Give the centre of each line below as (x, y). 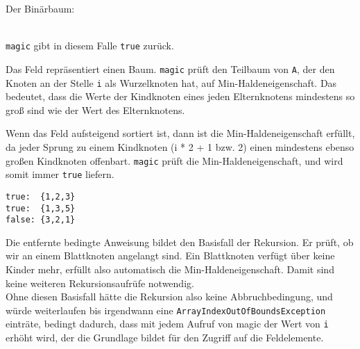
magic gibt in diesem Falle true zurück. (90, 46)
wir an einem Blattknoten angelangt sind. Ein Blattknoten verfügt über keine (170, 255)
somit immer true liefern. (60, 174)
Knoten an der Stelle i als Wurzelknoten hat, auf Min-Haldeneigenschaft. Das (171, 82)
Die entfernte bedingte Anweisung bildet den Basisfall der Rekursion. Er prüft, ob (180, 242)
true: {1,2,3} (41, 196)
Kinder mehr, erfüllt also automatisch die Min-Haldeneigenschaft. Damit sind (170, 269)
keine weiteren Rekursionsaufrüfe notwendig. (100, 283)
